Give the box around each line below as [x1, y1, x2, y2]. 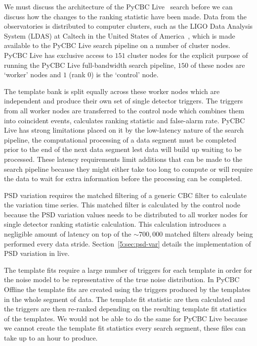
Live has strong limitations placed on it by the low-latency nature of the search [4, 125, 244, 135]
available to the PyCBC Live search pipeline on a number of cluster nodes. [4, 40, 230, 50]
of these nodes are [190, 59, 245, 70]
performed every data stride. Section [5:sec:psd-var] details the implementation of [4, 238, 251, 248]
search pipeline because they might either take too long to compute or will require [4, 163, 253, 174]
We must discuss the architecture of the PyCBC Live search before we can [4, 1, 233, 11]
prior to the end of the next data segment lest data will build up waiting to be [4, 144, 242, 154]
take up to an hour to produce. [4, 333, 98, 343]
